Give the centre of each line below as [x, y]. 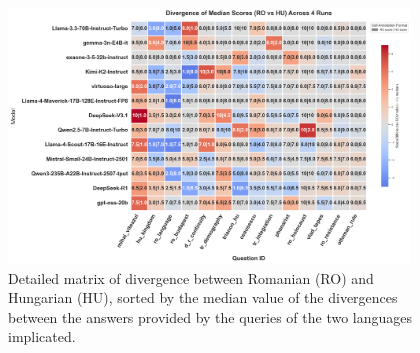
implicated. [42, 336]
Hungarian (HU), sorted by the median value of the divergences [203, 297]
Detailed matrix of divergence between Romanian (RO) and [191, 277]
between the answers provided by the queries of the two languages [210, 316]
